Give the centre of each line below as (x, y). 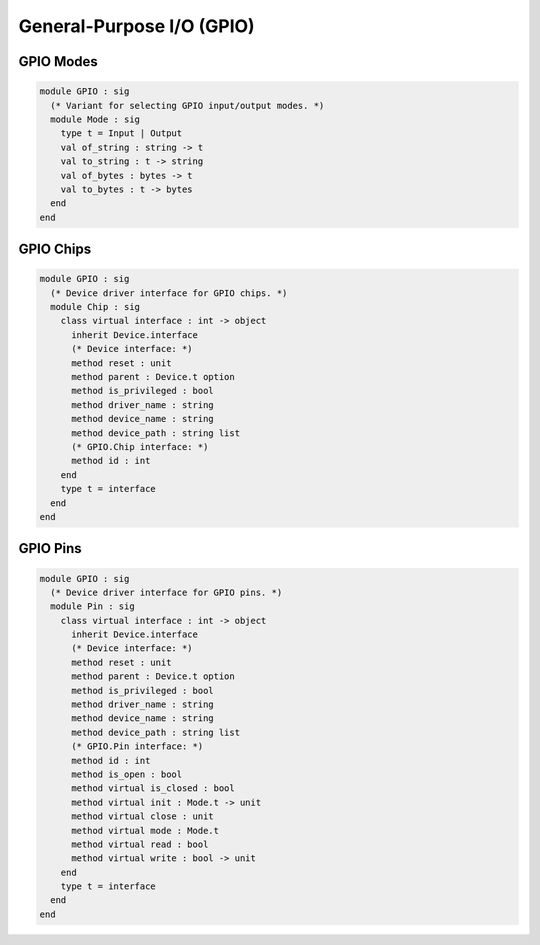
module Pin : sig (92, 606)
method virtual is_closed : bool (153, 788)
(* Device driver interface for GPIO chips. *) (169, 293)
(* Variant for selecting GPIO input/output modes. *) (187, 105)
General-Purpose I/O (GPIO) (136, 26)
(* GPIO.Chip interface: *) (140, 446)
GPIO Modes (58, 61)
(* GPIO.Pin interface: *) (137, 746)
